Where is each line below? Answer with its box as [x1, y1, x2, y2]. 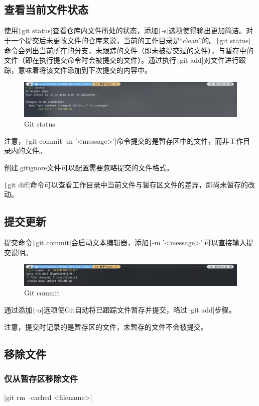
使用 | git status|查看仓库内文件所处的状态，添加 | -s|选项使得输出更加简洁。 [4, 25, 246, 36]
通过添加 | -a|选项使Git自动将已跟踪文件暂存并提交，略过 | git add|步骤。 [4, 304, 236, 315]
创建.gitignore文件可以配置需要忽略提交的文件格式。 [4, 162, 174, 172]
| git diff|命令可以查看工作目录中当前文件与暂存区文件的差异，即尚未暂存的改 [4, 179, 255, 189]
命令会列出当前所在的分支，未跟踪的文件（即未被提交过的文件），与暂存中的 [4, 45, 253, 55]
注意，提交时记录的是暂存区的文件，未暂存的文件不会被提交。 [4, 321, 208, 332]
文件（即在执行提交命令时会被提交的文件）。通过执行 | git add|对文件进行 [4, 55, 239, 65]
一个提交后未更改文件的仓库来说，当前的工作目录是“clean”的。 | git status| [11, 35, 251, 45]
